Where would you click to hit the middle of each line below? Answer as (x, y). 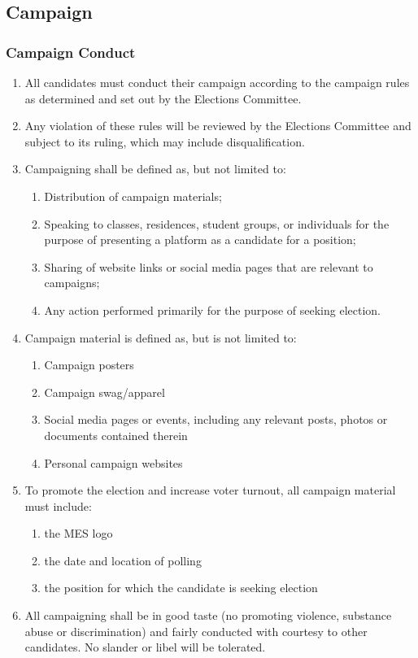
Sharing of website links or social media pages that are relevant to (209, 266)
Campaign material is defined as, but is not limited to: (161, 337)
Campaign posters (89, 365)
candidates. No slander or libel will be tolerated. (145, 647)
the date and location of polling (123, 560)
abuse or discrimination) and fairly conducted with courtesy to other (196, 631)
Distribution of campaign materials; (133, 196)
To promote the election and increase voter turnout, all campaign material (210, 490)
